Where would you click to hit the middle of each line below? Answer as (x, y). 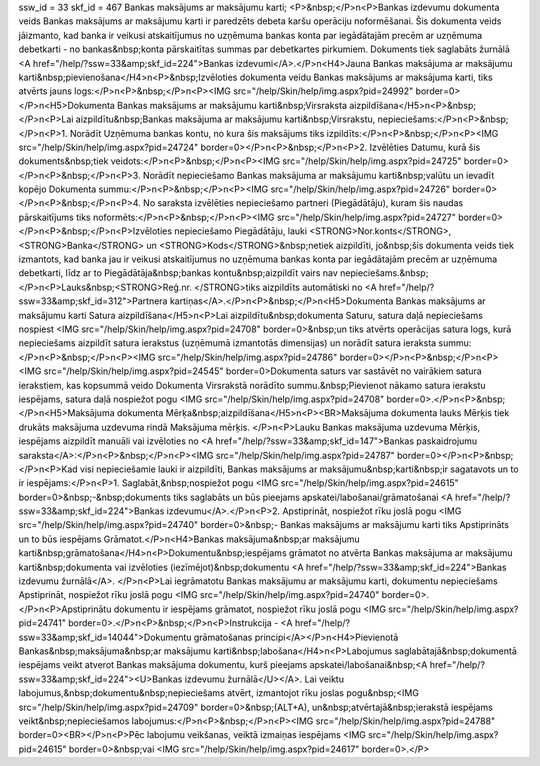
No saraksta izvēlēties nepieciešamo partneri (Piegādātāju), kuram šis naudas (303, 203)
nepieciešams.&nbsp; (384, 273)
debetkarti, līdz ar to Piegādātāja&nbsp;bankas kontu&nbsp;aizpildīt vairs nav (178, 273)
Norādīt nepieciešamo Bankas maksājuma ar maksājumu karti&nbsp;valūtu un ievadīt (318, 175)
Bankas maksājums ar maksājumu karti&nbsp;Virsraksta (231, 105)
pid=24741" (42, 623)
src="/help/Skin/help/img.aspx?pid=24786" (247, 357)
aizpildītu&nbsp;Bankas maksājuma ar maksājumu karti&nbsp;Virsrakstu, (225, 119)
